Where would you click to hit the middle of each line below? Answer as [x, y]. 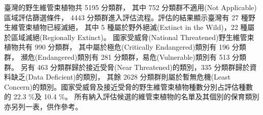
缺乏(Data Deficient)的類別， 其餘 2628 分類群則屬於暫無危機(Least [121, 77]
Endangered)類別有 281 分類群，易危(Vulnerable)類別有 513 [134, 56]
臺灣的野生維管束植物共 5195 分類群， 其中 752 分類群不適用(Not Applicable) [130, 7]
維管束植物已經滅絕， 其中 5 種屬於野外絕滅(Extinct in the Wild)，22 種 [129, 27]
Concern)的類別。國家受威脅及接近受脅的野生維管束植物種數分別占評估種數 [129, 86]
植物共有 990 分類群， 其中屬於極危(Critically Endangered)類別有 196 [117, 47]
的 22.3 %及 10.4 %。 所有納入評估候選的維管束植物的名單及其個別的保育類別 [132, 97]
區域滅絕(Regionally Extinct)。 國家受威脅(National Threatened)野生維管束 [133, 37]
